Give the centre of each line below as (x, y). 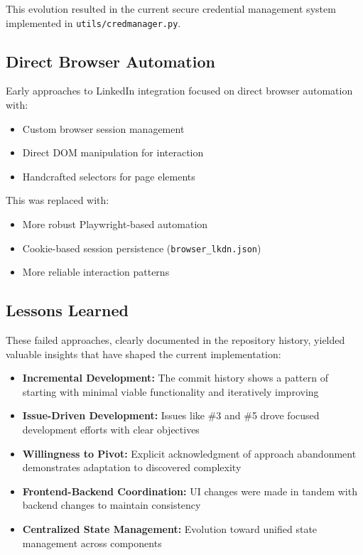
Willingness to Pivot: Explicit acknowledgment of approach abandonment (189, 453)
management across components (92, 543)
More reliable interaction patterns (96, 272)
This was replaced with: (58, 200)
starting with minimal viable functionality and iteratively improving (170, 391)
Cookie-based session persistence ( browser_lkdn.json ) (142, 248)
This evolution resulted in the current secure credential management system (171, 9)
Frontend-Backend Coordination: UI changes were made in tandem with (190, 491)
